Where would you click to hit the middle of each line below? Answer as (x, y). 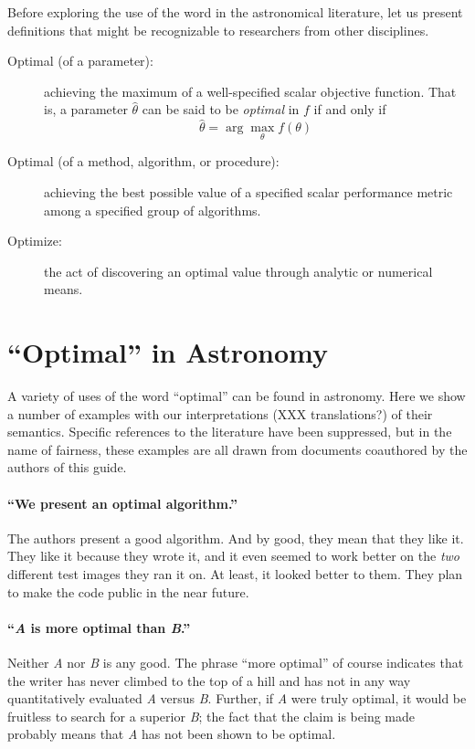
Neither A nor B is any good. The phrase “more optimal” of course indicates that (236, 663)
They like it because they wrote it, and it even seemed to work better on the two (233, 556)
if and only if (350, 109)
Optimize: (35, 241)
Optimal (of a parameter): (80, 61)
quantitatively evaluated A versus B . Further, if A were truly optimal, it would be (237, 698)
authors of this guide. (67, 467)
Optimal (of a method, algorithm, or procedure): (143, 161)
